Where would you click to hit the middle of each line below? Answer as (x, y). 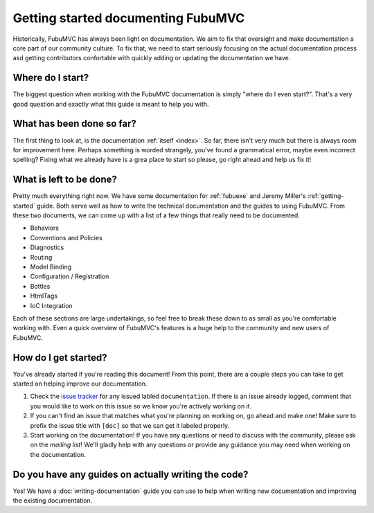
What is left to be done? (65, 180)
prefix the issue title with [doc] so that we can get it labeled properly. (130, 425)
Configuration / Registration (70, 276)
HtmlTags (44, 296)
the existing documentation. (53, 501)
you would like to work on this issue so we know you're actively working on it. (141, 406)
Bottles (40, 286)
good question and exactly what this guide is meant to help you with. (111, 104)
